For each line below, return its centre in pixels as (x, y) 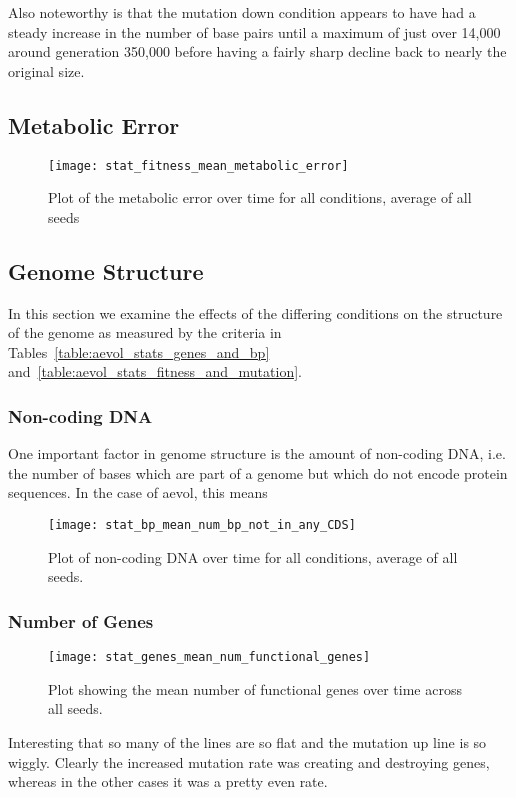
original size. (46, 70)
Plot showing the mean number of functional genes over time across (255, 688)
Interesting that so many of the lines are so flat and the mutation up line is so (247, 741)
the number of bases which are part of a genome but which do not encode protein (258, 472)
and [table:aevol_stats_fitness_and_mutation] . (155, 371)
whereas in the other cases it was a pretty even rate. (168, 781)
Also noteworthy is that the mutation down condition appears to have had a (242, 12)
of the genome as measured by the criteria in (145, 332)
